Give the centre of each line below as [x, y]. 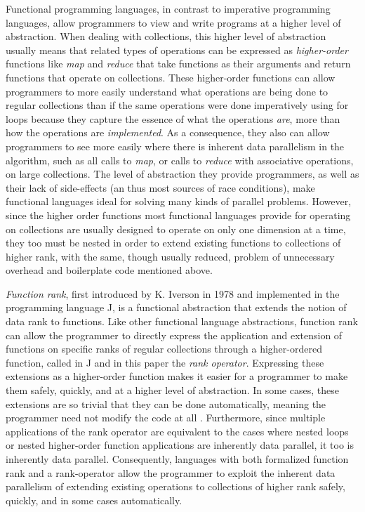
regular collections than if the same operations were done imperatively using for [177, 105]
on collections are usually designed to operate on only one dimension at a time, [176, 229]
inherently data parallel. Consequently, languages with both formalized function [177, 459]
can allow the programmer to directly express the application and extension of [174, 335]
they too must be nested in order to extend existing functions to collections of [173, 243]
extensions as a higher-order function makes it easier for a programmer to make [177, 376]
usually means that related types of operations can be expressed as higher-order [177, 50]
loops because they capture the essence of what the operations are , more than [173, 118]
